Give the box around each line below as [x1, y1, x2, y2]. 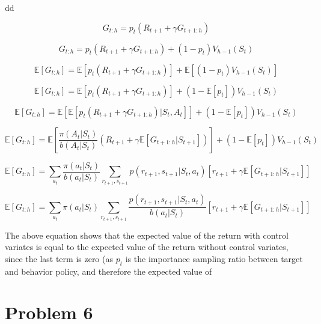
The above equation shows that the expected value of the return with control [5, 228, 289, 241]
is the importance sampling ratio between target [125, 252, 303, 264]
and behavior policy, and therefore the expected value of [5, 264, 212, 277]
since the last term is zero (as [5, 252, 113, 264]
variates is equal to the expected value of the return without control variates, [5, 240, 289, 253]
